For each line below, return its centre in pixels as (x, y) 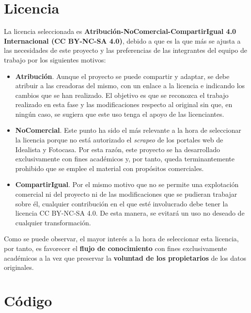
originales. (19, 267)
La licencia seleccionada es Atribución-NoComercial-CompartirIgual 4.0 (120, 31)
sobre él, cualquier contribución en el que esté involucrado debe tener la (122, 203)
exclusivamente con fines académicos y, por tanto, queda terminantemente (125, 159)
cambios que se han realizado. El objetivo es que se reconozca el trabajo (122, 95)
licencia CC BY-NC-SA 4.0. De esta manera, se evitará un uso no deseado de (130, 213)
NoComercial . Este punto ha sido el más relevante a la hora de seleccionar (128, 130)
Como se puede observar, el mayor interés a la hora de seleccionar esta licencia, (121, 239)
